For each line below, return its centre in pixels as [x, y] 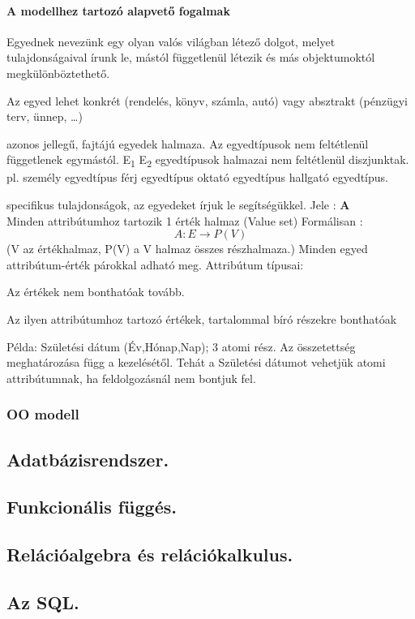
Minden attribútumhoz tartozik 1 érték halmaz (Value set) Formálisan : [185, 220]
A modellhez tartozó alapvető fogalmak [118, 10]
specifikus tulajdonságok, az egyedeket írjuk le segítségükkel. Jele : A [178, 205]
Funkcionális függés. [92, 507]
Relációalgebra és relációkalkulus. [150, 555]
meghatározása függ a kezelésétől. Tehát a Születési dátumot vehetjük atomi [196, 362]
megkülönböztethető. [58, 73]
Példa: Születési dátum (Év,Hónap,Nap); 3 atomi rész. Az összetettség [181, 346]
